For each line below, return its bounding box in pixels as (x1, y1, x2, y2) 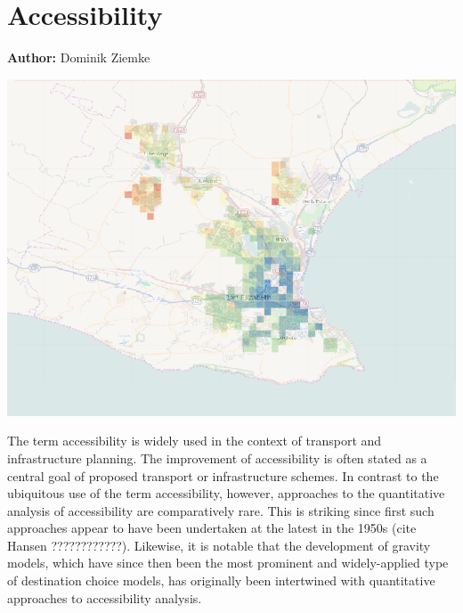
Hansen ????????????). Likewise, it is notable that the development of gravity (7, 535, 431, 554)
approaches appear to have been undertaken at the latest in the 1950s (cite (7, 519, 417, 537)
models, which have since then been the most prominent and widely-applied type (7, 553, 449, 572)
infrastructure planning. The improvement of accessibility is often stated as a (7, 448, 427, 467)
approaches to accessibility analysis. (7, 588, 202, 607)
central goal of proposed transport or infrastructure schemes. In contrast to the (7, 466, 439, 485)
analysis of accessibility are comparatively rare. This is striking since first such (7, 501, 435, 519)
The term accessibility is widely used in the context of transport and (7, 431, 382, 450)
